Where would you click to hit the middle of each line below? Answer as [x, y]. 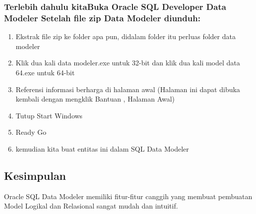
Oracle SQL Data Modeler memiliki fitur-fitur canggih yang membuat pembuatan [128, 196]
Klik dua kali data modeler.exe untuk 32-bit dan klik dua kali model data [128, 63]
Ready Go [31, 132]
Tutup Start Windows [49, 115]
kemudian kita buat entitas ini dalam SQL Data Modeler [102, 148]
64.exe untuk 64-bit [45, 72]
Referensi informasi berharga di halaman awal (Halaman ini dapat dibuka [128, 89]
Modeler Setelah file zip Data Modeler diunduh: [102, 18]
